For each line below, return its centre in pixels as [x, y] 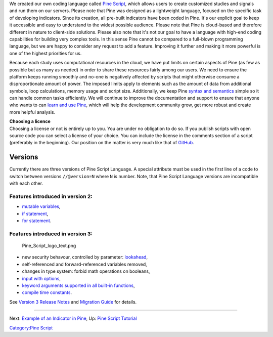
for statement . [37, 221]
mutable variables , [41, 206]
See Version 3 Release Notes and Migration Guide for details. [73, 302]
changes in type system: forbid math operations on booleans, [86, 271]
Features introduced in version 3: [51, 234]
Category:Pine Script [31, 328]
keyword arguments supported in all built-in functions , [78, 285]
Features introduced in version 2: [51, 196]
